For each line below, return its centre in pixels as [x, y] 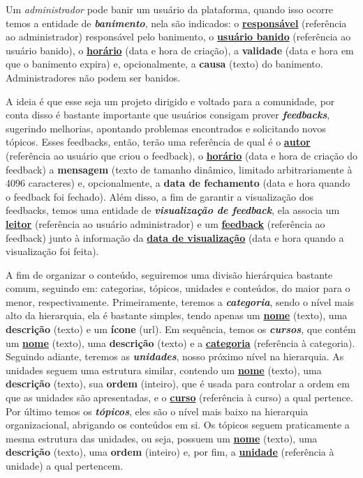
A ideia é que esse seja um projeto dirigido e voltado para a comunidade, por [170, 101]
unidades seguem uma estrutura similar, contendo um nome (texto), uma [164, 370]
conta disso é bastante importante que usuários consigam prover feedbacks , [168, 115]
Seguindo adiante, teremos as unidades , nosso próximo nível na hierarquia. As [175, 356]
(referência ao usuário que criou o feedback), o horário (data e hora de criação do [181, 155]
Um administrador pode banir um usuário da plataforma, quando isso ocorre [170, 9]
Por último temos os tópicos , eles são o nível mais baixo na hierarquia [157, 411]
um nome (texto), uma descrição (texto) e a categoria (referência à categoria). [180, 342]
